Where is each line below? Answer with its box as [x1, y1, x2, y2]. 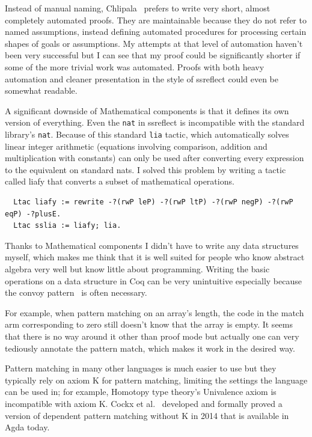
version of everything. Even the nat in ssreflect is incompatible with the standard [5, 116, 305, 129]
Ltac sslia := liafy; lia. [13, 221, 121, 230]
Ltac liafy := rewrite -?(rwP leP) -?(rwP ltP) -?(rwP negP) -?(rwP [13, 198, 293, 207]
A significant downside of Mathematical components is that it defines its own [5, 104, 289, 117]
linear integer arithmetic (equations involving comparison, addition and [5, 139, 268, 152]
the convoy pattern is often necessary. [5, 286, 147, 299]
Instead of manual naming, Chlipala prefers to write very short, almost [5, 2, 271, 14]
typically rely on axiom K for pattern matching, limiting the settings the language [5, 373, 308, 386]
